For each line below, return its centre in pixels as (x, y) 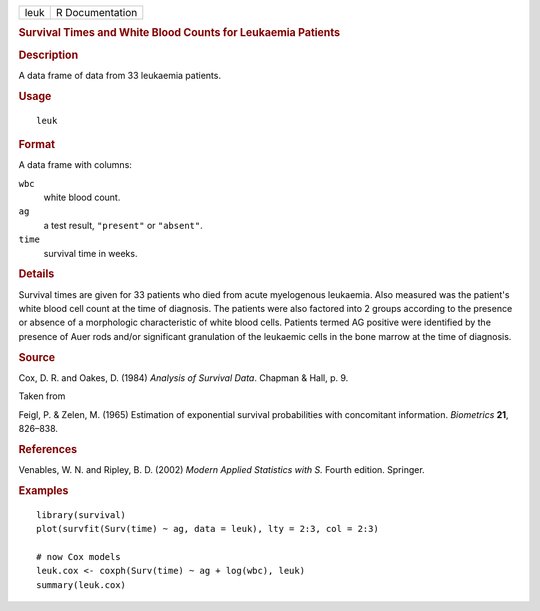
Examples (43, 490)
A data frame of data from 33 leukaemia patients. (120, 75)
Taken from (42, 396)
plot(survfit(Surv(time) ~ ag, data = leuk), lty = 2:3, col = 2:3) (207, 529)
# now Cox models (78, 556)
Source (37, 357)
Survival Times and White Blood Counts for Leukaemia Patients (179, 33)
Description (48, 55)
